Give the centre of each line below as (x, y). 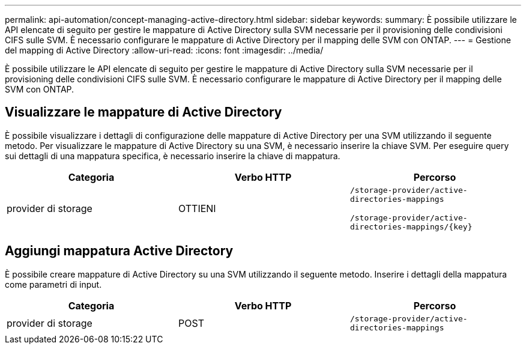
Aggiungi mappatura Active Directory (119, 251)
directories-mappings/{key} (411, 226)
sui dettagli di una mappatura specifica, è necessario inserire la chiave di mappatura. (173, 156)
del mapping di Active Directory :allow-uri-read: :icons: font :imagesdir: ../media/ (164, 50)
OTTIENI (197, 208)
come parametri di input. (53, 284)
